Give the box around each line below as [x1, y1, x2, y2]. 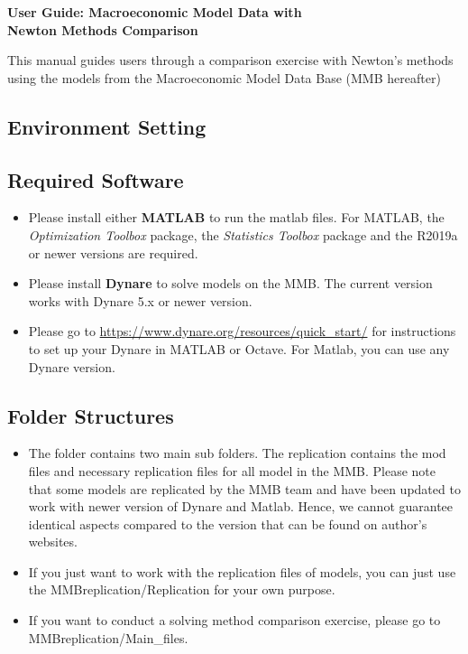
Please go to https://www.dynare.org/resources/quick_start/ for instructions [28, 322, 456, 341]
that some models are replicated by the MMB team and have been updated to [28, 479, 461, 498]
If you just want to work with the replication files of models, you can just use [28, 562, 456, 581]
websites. [28, 532, 78, 551]
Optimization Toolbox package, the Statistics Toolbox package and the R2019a [28, 225, 458, 244]
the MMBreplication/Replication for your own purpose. [28, 580, 335, 599]
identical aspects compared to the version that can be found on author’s [28, 514, 427, 533]
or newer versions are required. [28, 243, 198, 262]
